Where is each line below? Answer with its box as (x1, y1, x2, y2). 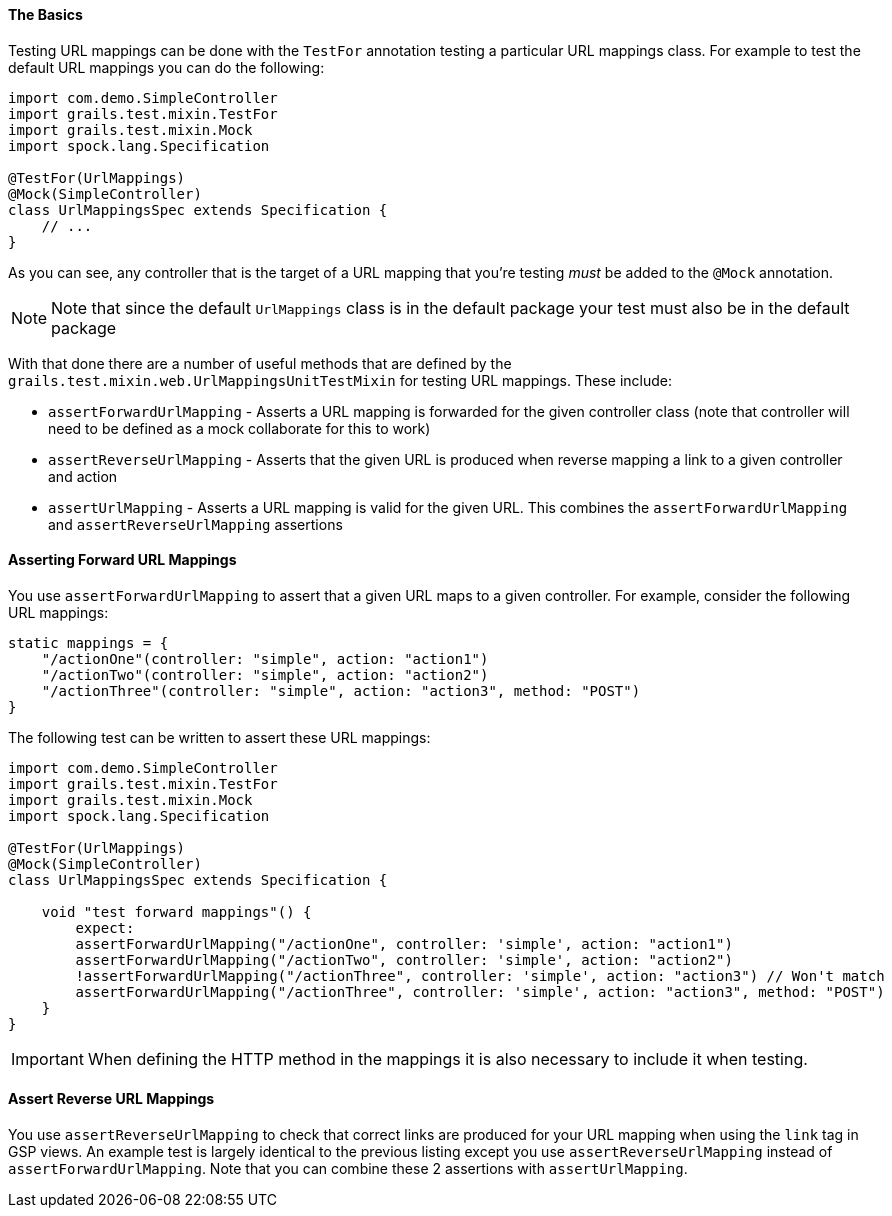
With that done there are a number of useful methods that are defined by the (8, 354, 512, 372)
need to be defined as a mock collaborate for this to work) (48, 419, 431, 437)
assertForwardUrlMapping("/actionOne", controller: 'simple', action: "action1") (75, 935, 733, 952)
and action (48, 467, 118, 485)
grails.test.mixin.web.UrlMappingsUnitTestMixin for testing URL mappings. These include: (8, 371, 673, 389)
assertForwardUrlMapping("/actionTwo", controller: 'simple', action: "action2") (75, 951, 733, 968)
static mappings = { (8, 634, 169, 651)
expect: (75, 919, 135, 936)
